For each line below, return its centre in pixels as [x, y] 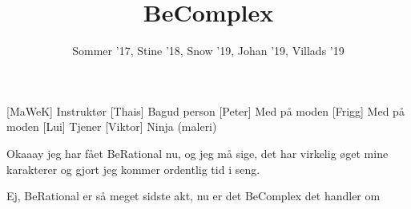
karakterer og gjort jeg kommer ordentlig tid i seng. [133, 169]
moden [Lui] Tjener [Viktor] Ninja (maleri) [112, 126]
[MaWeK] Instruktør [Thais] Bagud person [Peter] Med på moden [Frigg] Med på [205, 110]
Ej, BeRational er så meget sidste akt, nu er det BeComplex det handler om [193, 196]
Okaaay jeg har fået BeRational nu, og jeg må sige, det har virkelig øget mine [197, 153]
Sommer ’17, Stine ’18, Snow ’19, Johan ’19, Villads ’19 [208, 51]
